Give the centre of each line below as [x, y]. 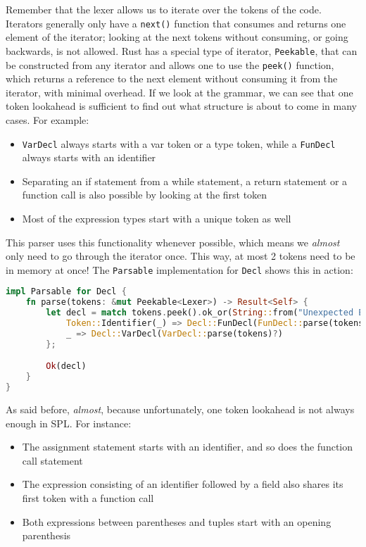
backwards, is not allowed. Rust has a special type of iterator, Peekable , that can [182, 50]
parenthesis [46, 535]
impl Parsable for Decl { [66, 292]
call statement [52, 460]
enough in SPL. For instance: [69, 423]
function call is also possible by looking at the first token [145, 195]
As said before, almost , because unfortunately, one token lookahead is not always [180, 409]
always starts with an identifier [89, 157]
